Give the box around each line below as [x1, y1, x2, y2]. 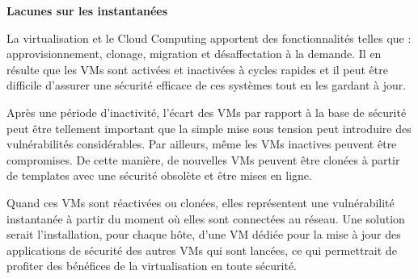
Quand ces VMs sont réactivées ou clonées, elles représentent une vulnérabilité [6, 194, 395, 210]
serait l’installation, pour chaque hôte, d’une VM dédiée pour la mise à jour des [6, 226, 401, 243]
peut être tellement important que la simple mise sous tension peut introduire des [6, 119, 412, 136]
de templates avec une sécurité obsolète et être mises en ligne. [6, 167, 312, 184]
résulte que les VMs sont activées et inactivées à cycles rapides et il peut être [6, 60, 388, 77]
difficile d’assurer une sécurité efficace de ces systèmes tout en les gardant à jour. [6, 77, 407, 94]
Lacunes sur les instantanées [6, 2, 168, 19]
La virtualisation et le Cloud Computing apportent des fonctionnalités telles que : [6, 29, 412, 46]
